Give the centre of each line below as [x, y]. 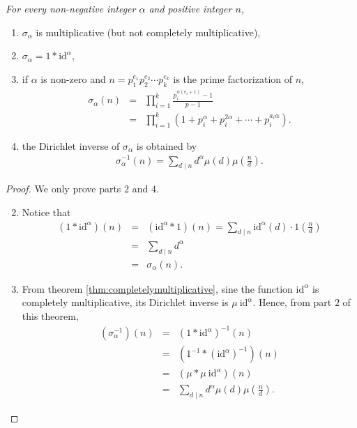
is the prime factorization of [233, 78]
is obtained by [167, 145]
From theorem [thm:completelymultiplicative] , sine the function [157, 288]
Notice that [46, 212]
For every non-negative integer [71, 8]
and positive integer [190, 8]
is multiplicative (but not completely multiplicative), [148, 32]
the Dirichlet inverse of [71, 145]
